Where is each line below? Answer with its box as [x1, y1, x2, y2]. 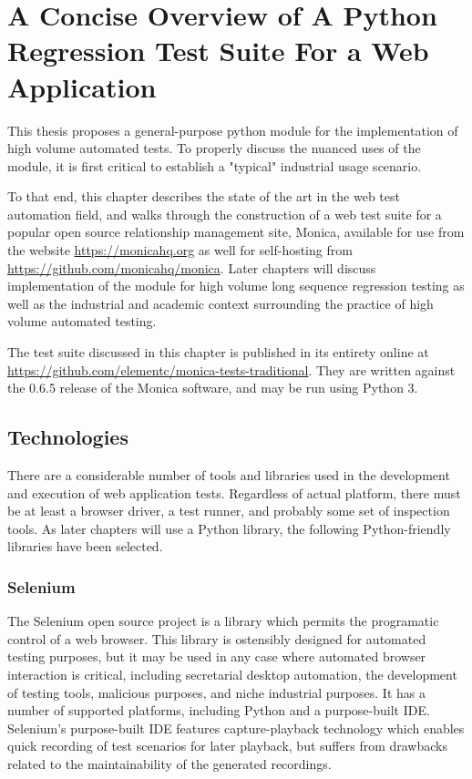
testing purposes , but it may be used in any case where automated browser [7, 647, 426, 666]
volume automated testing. [7, 312, 157, 331]
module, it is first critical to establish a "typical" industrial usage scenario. [7, 156, 422, 175]
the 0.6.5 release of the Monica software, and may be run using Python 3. [7, 378, 418, 397]
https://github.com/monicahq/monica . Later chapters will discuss [7, 258, 376, 277]
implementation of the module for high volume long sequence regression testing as [7, 276, 465, 295]
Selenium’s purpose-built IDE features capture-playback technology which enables [7, 718, 465, 737]
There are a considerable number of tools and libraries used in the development [7, 466, 450, 485]
